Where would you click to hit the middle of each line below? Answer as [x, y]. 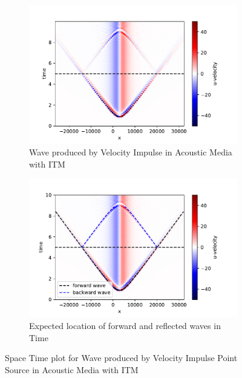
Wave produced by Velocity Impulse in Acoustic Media [131, 152]
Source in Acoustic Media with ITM [72, 369]
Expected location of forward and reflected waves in [125, 326]
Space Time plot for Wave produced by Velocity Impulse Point [121, 358]
